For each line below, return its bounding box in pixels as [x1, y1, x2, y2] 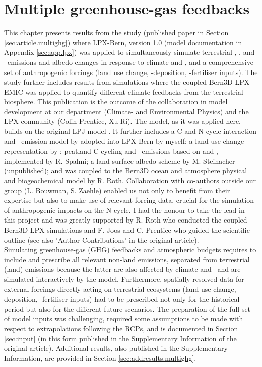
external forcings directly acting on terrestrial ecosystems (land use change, [4, 283, 236, 294]
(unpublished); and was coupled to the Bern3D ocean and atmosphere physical [4, 165, 247, 176]
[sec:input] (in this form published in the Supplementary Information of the [4, 333, 237, 343]
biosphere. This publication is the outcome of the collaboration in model [4, 96, 228, 107]
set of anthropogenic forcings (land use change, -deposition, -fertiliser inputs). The [4, 66, 258, 77]
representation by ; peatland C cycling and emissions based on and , [4, 145, 218, 156]
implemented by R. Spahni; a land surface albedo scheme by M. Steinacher [4, 155, 235, 166]
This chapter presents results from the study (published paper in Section [4, 27, 229, 38]
